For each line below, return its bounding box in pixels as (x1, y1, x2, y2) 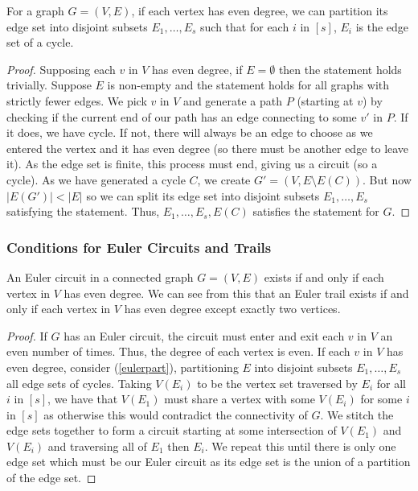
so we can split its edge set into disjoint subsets (86, 187, 320, 204)
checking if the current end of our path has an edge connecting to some (6, 108, 357, 125)
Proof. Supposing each (6, 60, 116, 77)
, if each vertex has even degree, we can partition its (131, 2, 388, 19)
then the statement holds (278, 60, 402, 77)
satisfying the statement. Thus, (6, 203, 160, 220)
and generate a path (183, 92, 283, 109)
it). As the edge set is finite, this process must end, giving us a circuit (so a (6, 155, 378, 172)
